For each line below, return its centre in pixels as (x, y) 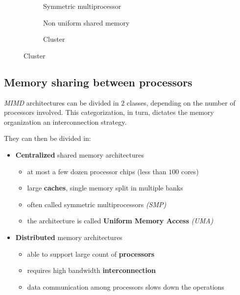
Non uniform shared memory (86, 22)
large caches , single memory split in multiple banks (105, 188)
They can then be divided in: (48, 138)
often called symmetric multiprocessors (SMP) (97, 204)
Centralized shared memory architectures (80, 154)
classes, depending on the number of (181, 102)
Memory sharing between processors (98, 82)
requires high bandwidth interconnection (91, 270)
